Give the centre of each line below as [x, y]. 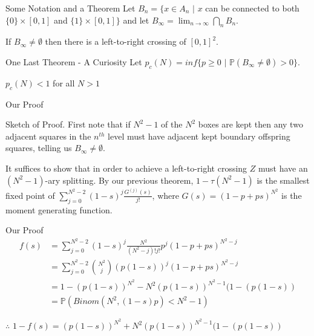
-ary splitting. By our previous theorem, [119, 180]
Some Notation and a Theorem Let [70, 8]
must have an [283, 168]
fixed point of [30, 195]
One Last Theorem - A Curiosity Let [74, 61]
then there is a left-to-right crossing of [116, 41]
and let [136, 20]
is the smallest [283, 180]
